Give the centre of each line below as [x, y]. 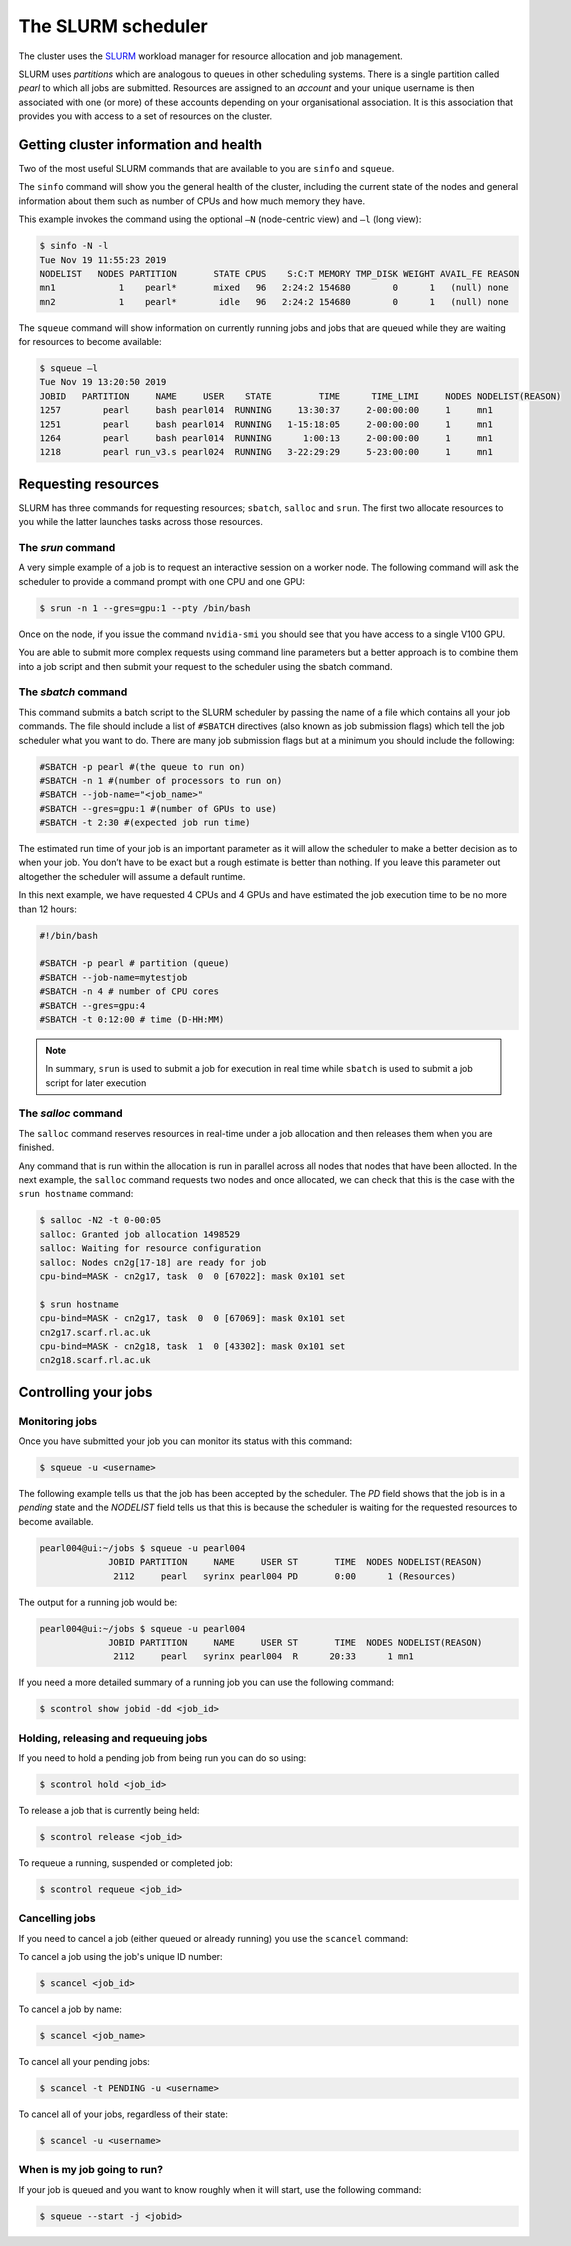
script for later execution [96, 1082]
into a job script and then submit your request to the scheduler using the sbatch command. [205, 666]
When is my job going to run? [91, 2170]
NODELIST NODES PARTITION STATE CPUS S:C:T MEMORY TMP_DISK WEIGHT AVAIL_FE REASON [279, 273]
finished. [36, 1147]
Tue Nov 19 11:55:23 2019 [103, 259]
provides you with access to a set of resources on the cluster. [145, 116]
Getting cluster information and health [140, 144]
